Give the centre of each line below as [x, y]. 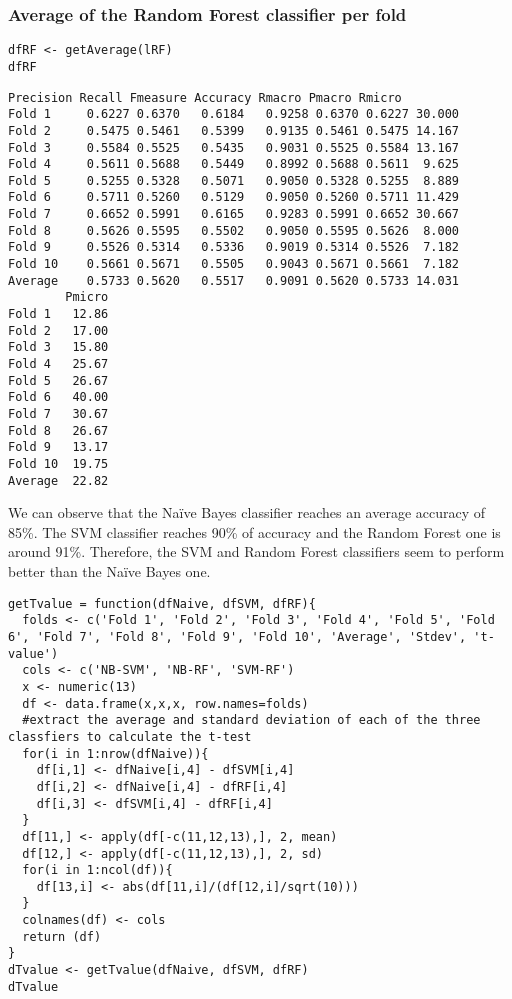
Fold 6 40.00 [58, 397]
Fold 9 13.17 [58, 447]
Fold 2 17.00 [58, 330]
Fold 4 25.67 [58, 364]
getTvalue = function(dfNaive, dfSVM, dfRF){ [162, 603]
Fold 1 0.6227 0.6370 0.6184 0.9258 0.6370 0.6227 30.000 [234, 114]
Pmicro [87, 297]
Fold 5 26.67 [58, 380]
